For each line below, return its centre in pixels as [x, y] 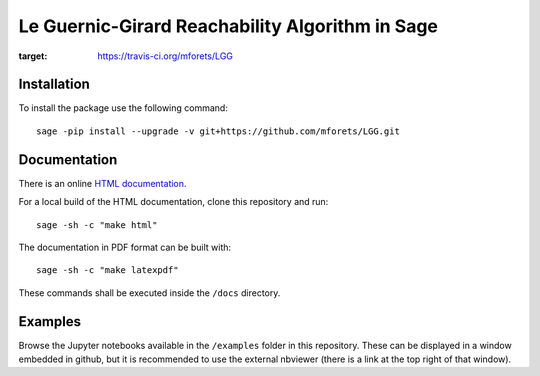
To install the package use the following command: [123, 108]
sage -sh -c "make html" [97, 224]
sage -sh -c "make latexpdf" [107, 270]
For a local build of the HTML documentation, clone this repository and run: [173, 202]
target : [33, 56]
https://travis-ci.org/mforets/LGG [165, 56]
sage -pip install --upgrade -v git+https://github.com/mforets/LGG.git [218, 131]
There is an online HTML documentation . [102, 183]
